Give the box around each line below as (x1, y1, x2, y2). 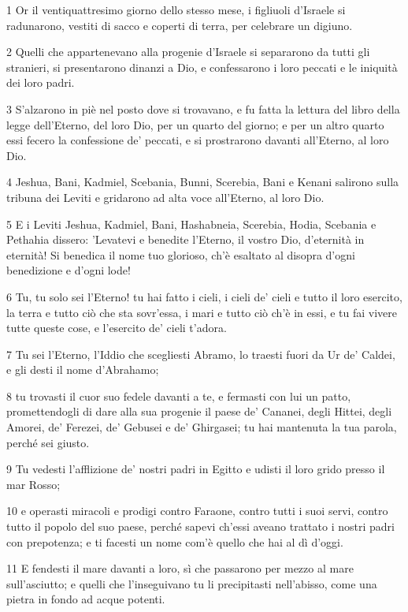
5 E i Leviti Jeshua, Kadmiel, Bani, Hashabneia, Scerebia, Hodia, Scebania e (6, 215, 376, 232)
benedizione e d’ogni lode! (6, 262, 131, 278)
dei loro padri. (6, 74, 75, 91)
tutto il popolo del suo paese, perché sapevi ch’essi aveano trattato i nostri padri (6, 518, 395, 535)
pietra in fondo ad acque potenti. (6, 591, 165, 607)
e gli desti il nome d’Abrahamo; (6, 361, 159, 378)
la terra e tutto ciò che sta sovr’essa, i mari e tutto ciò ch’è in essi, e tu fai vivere (6, 304, 398, 320)
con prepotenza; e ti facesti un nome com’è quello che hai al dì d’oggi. (6, 533, 343, 550)
